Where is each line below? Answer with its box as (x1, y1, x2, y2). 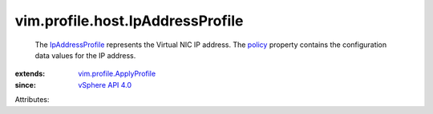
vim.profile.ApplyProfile (78, 69, 156, 79)
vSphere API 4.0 (78, 80, 132, 89)
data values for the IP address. (34, 50, 136, 60)
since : (14, 80, 36, 89)
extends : (14, 69, 46, 79)
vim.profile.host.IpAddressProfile (14, 12, 244, 29)
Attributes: (14, 95, 50, 104)
